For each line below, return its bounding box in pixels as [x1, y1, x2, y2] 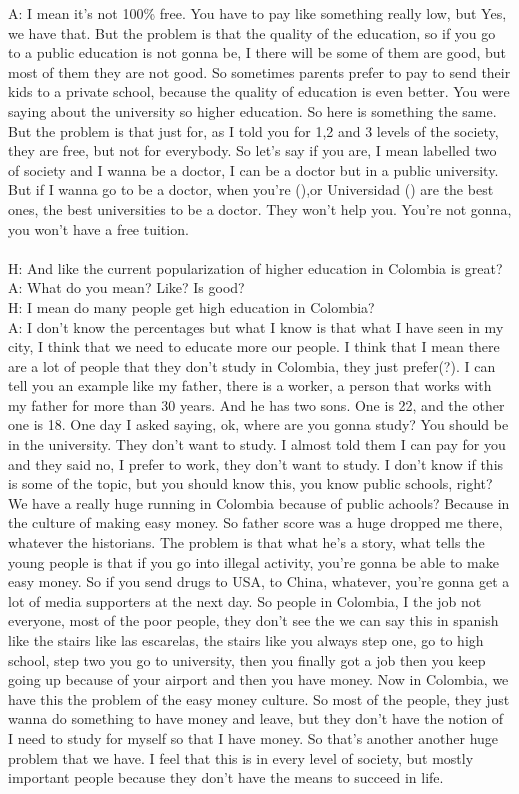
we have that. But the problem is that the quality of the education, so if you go [8, 22, 496, 43]
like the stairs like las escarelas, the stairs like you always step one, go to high [8, 630, 484, 650]
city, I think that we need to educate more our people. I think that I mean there [8, 336, 500, 357]
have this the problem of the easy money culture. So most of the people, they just [8, 688, 510, 709]
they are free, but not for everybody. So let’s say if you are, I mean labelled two [8, 140, 497, 161]
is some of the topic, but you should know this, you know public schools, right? [8, 473, 493, 494]
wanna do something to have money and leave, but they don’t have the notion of [8, 708, 504, 729]
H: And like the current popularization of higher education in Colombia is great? [8, 257, 503, 278]
